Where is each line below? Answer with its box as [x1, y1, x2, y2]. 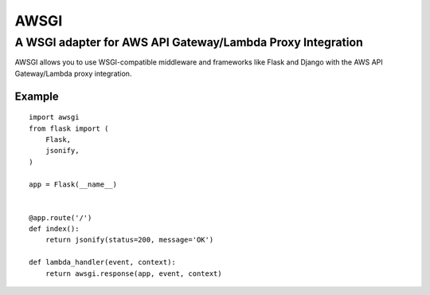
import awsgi [29, 112, 80, 122]
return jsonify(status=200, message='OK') [45, 235, 214, 245]
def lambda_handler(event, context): [29, 258, 177, 267]
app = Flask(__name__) [29, 179, 118, 189]
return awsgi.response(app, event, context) [45, 269, 222, 278]
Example [14, 89, 59, 103]
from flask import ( [29, 124, 109, 133]
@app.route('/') [29, 213, 92, 222]
